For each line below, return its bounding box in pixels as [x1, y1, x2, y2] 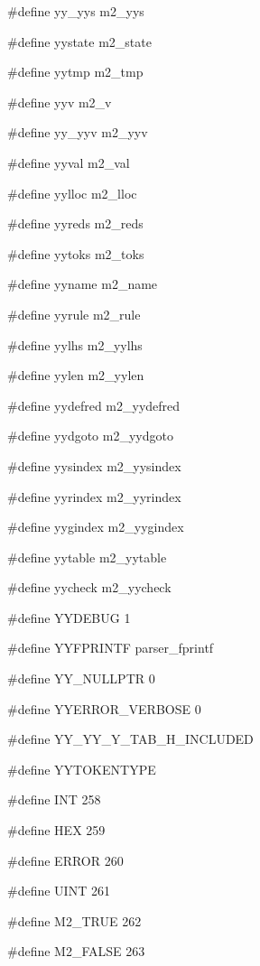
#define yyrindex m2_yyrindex [7, 487, 181, 506]
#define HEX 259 [7, 821, 106, 840]
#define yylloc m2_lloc [7, 183, 137, 202]
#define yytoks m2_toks [7, 244, 144, 263]
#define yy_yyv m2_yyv [7, 123, 148, 142]
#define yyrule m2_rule [7, 304, 141, 323]
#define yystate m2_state [7, 32, 152, 51]
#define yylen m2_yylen [7, 366, 144, 385]
